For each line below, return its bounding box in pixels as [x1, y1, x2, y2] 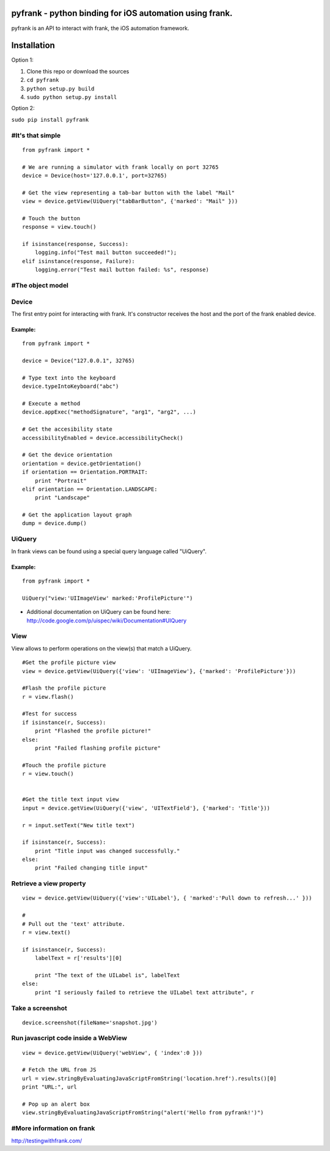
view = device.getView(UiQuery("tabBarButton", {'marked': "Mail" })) [22, 198, 238, 205]
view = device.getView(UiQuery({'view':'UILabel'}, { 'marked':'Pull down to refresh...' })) [22, 895, 312, 902]
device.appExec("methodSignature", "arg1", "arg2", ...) [22, 409, 197, 415]
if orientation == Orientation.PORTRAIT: [22, 469, 148, 475]
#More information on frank [11, 1124, 95, 1133]
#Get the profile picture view [22, 659, 116, 666]
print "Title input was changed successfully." [34, 847, 180, 854]
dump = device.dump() [22, 520, 87, 527]
